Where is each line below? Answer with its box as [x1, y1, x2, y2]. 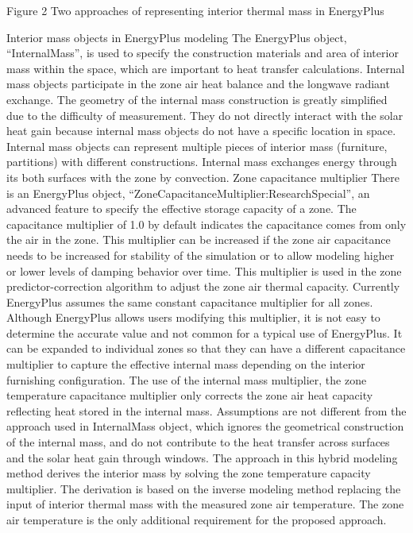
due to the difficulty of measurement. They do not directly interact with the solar [6, 106, 403, 123]
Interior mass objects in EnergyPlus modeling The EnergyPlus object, [6, 29, 347, 45]
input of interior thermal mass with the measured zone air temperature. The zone [6, 496, 404, 512]
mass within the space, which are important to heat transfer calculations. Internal [6, 60, 405, 76]
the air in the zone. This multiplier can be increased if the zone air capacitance [6, 231, 391, 248]
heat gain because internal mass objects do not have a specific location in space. [6, 122, 396, 139]
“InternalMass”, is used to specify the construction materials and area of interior [6, 44, 399, 61]
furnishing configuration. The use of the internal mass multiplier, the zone [6, 371, 367, 388]
